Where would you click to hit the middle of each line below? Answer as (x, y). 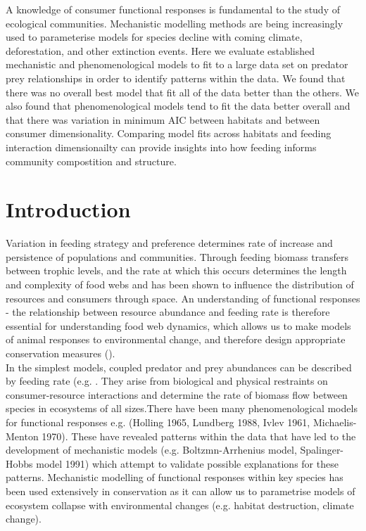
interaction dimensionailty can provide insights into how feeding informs (161, 147)
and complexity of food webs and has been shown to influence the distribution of (180, 284)
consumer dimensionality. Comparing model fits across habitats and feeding (169, 133)
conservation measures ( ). (61, 353)
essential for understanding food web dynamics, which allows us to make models (178, 325)
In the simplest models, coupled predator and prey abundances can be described (179, 367)
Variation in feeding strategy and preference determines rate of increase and (169, 243)
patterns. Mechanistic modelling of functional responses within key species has (175, 477)
